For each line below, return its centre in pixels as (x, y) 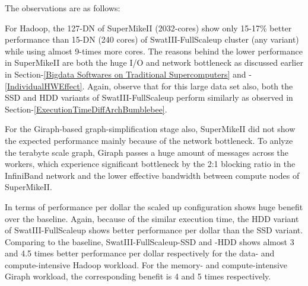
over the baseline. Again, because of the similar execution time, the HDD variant (152, 218)
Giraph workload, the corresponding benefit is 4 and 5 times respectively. (138, 276)
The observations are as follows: (63, 8)
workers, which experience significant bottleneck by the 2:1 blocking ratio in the (150, 164)
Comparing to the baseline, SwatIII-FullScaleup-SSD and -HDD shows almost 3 (150, 241)
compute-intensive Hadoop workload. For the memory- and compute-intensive (146, 264)
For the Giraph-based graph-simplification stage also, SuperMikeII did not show (150, 129)
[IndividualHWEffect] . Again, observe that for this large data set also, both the (149, 86)
